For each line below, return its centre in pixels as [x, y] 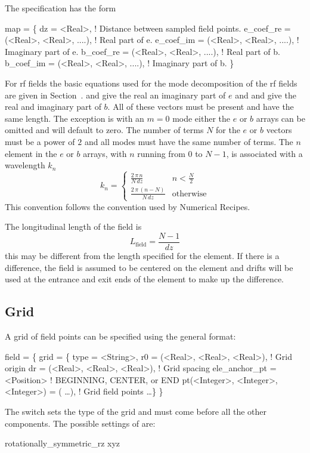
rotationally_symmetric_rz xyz [63, 443]
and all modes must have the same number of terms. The [189, 141]
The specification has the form [61, 8]
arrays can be [280, 118]
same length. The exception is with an [75, 118]
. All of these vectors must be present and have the [201, 107]
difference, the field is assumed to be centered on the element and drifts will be [149, 267]
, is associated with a [264, 153]
